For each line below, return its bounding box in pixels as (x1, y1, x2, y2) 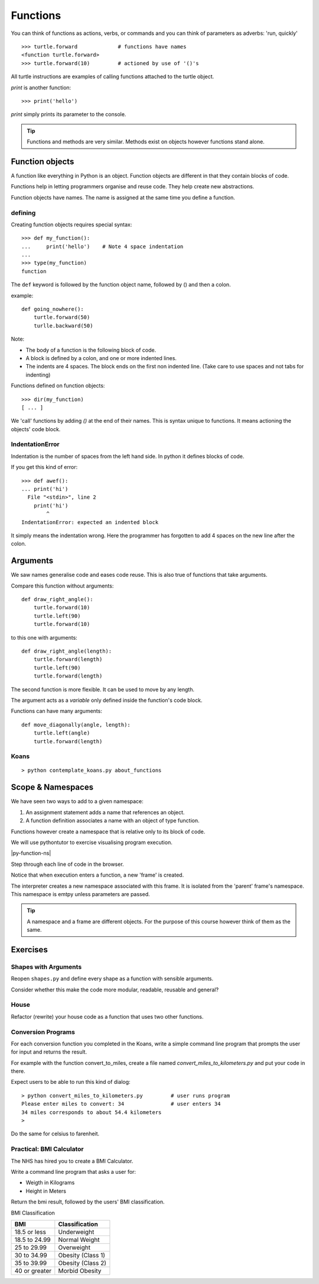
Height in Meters (25, 1187, 67, 1195)
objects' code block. (11, 425, 61, 432)
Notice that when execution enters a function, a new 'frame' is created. (11, 871, 184, 879)
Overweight (58, 1243, 91, 1251)
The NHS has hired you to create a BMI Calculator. (11, 1157, 134, 1164)
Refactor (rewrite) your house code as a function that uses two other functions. (11, 1013, 204, 1020)
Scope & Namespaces (11, 782, 94, 792)
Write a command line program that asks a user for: (11, 1168, 136, 1175)
